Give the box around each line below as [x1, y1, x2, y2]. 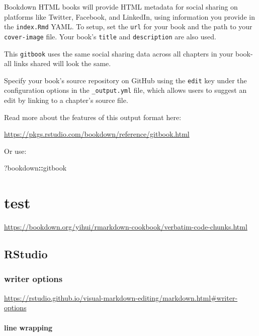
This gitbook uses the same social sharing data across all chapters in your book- [4, 48, 253, 59]
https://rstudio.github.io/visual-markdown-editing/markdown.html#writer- [4, 292, 238, 303]
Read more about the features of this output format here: [4, 111, 182, 122]
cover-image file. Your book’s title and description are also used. [4, 31, 216, 41]
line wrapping [4, 322, 53, 332]
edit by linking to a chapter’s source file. [4, 95, 128, 105]
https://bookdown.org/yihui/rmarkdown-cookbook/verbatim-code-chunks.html [4, 221, 247, 232]
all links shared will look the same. [4, 58, 111, 69]
